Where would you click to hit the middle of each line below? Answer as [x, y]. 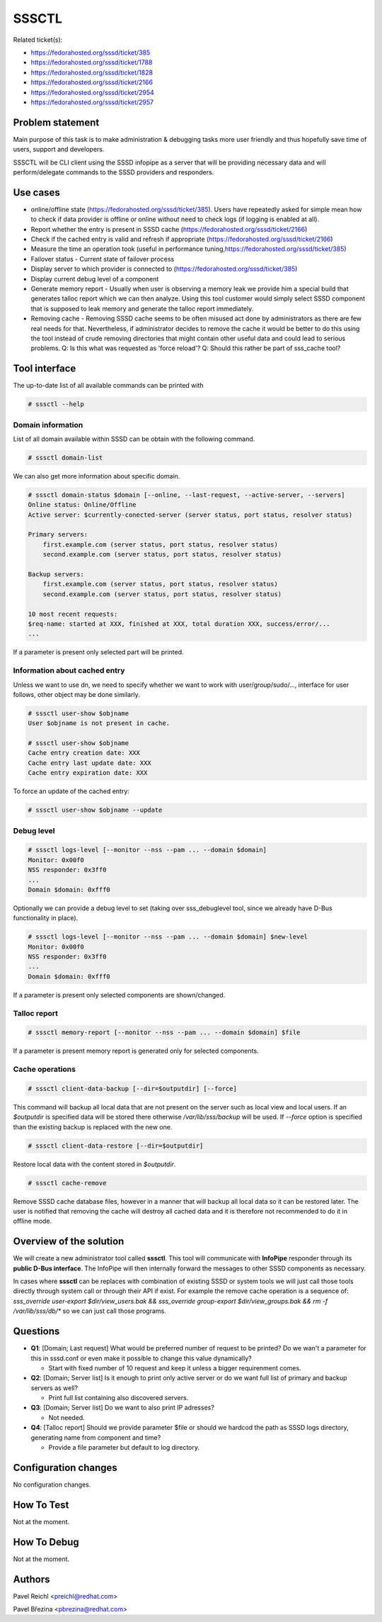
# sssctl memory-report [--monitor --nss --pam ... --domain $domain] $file [164, 1033]
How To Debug [46, 1542]
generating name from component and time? [96, 1437]
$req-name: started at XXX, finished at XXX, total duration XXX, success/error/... [179, 624]
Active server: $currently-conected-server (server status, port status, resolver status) [190, 515]
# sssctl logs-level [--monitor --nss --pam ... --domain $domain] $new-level [168, 937]
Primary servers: [58, 535]
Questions [36, 1332]
